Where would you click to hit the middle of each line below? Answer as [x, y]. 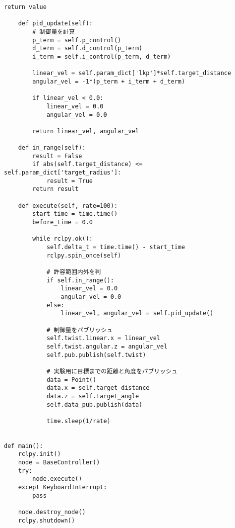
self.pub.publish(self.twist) [96, 355]
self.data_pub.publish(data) [94, 404]
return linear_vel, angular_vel [86, 131]
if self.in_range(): [80, 280]
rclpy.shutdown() [47, 520]
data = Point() [71, 380]
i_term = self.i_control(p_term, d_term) [102, 56]
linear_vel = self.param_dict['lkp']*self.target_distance [132, 73]
